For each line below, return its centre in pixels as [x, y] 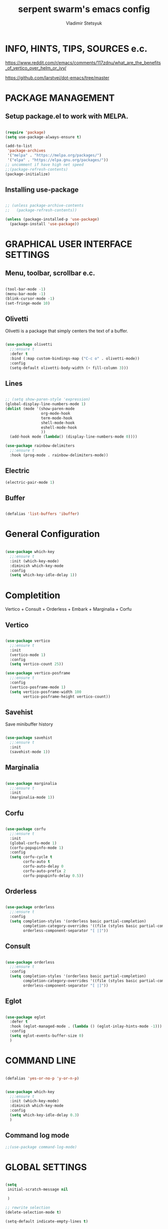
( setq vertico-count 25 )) [37, 664]
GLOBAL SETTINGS [46, 1167]
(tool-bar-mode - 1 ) [25, 289]
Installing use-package [42, 189]
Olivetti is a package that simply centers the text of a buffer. [67, 331]
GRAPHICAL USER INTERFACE [69, 244]
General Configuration [52, 534]
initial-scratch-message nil [38, 1190]
